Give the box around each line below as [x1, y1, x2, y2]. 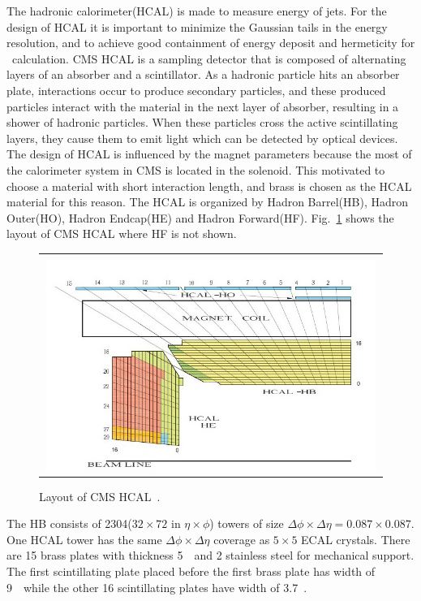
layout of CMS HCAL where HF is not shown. [6, 225, 237, 242]
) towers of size [209, 515, 284, 532]
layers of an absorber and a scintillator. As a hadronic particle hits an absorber [6, 66, 400, 83]
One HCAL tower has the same [6, 530, 162, 547]
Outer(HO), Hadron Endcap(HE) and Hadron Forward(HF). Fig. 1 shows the [6, 209, 394, 226]
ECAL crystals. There [301, 530, 410, 547]
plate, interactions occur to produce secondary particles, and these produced [6, 81, 386, 98]
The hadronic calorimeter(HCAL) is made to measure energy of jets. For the [6, 2, 387, 19]
